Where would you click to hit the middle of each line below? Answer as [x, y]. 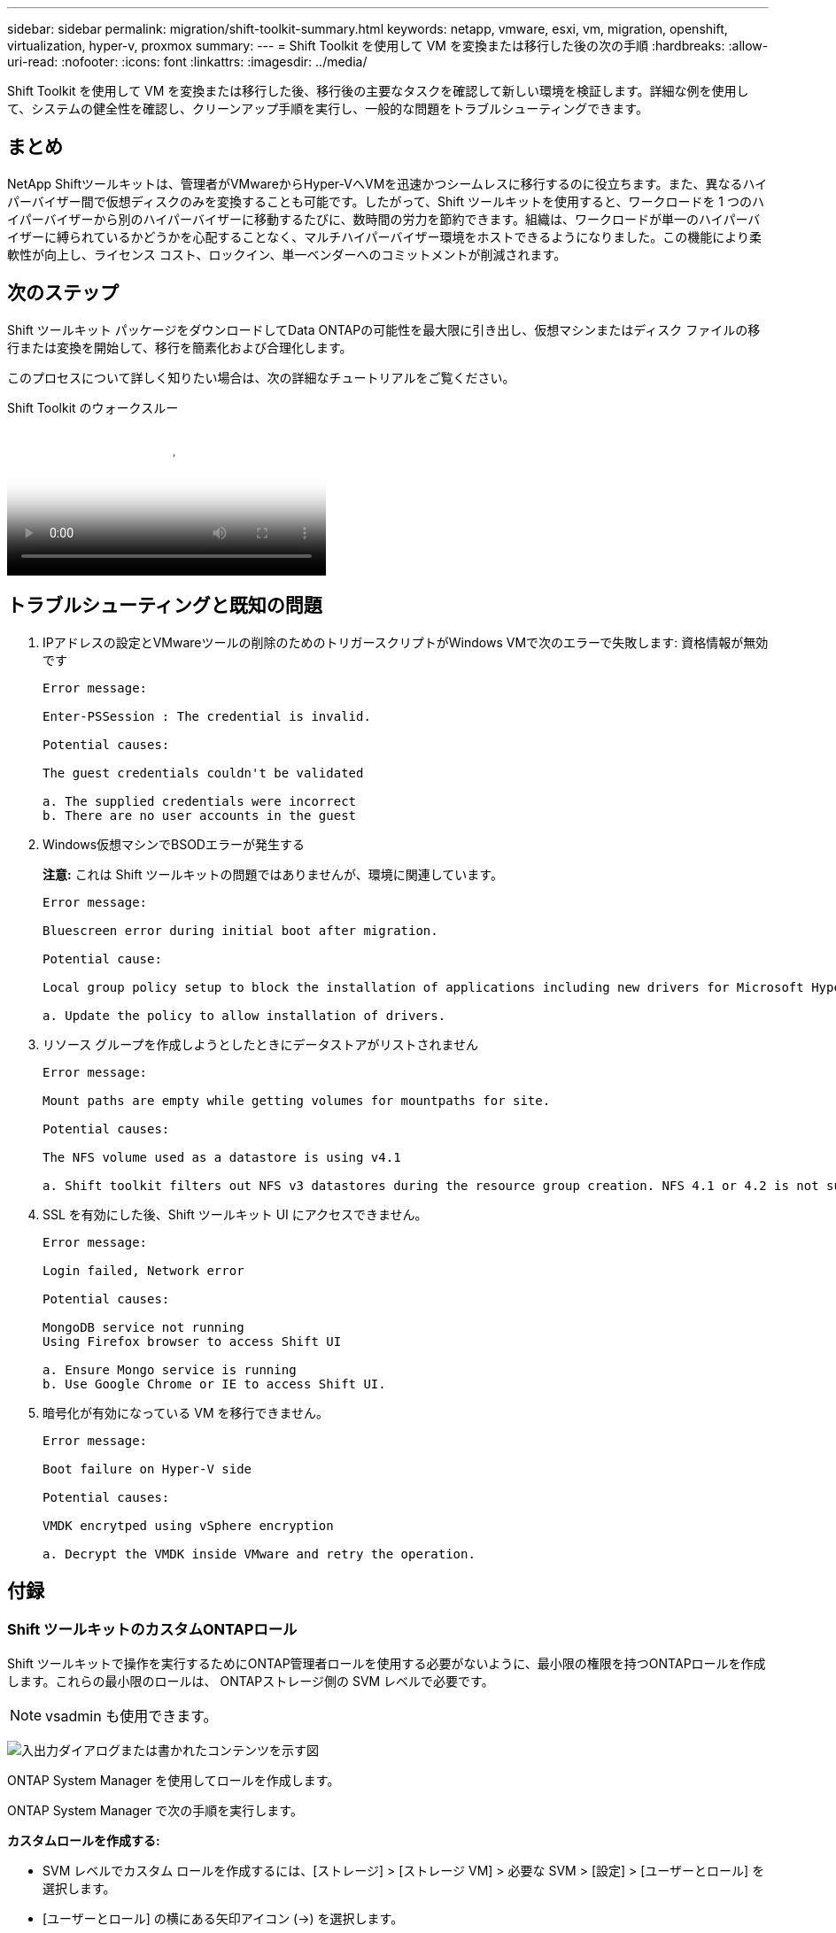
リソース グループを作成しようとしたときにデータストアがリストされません [260, 1044]
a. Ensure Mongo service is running [170, 1369]
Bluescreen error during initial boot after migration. [240, 930]
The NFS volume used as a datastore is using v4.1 [222, 1157]
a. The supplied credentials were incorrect [200, 801]
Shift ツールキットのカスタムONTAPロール [152, 1630]
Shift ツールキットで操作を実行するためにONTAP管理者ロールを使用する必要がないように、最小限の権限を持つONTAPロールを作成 [387, 1663]
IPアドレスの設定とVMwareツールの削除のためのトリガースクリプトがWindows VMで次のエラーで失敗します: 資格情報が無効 [406, 642]
